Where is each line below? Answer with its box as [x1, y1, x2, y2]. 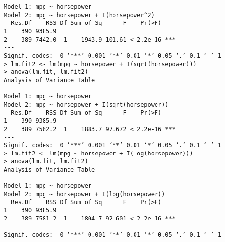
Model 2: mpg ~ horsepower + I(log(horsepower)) [4, 191, 165, 198]
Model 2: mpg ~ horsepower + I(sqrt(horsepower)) [4, 101, 169, 108]
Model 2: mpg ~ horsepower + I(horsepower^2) [4, 11, 155, 19]
